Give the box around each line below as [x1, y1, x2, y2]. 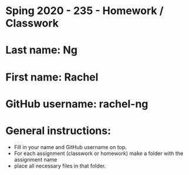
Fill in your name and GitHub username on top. [14, 143, 127, 150]
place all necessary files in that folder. [14, 162, 106, 169]
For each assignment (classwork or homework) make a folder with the [14, 150, 184, 157]
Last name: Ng [5, 43, 77, 57]
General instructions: [5, 124, 112, 137]
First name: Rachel [5, 70, 99, 83]
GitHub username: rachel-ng [5, 97, 148, 110]
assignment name [14, 156, 58, 163]
